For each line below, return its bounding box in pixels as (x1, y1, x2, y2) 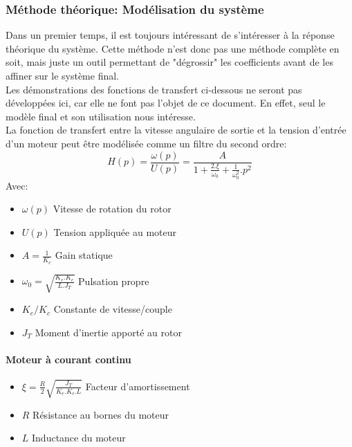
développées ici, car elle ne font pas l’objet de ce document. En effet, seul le (6, 95, 326, 110)
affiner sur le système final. (6, 69, 120, 82)
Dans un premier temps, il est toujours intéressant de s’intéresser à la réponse (6, 28, 335, 42)
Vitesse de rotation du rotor (53, 201, 172, 216)
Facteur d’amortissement (85, 378, 190, 393)
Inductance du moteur (32, 430, 126, 445)
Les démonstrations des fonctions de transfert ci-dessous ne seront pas (6, 82, 302, 96)
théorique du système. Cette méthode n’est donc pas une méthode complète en (6, 41, 340, 55)
